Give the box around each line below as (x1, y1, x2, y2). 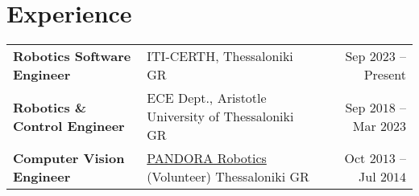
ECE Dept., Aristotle (147, 88, 267, 108)
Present (363, 65, 406, 84)
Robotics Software (13, 47, 131, 66)
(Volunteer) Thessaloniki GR (147, 167, 309, 186)
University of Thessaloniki (147, 107, 294, 126)
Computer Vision (13, 149, 125, 168)
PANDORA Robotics (147, 149, 267, 168)
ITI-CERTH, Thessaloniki (147, 47, 293, 66)
